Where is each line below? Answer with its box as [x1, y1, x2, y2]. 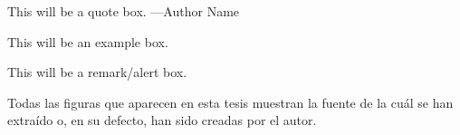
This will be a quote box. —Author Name [7, 2, 240, 20]
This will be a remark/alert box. [7, 63, 187, 82]
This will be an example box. [7, 32, 168, 51]
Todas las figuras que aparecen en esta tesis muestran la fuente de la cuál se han [7, 92, 454, 111]
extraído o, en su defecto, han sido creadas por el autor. [7, 111, 317, 130]
